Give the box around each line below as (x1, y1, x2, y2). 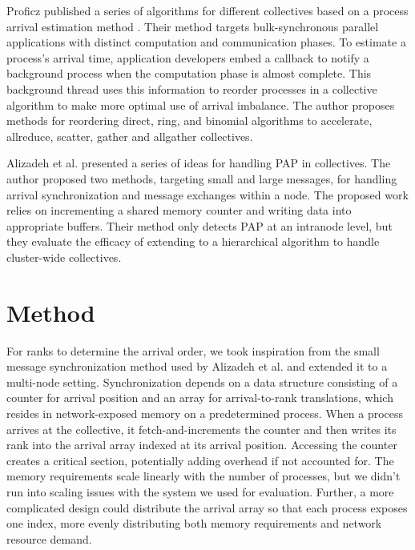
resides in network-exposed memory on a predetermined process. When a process (6, 405, 404, 421)
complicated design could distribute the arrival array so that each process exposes (6, 499, 408, 516)
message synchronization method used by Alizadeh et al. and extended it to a (6, 358, 388, 375)
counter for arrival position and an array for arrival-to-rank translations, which (6, 389, 393, 406)
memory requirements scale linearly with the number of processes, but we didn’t (6, 468, 401, 484)
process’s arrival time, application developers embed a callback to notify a (6, 49, 369, 66)
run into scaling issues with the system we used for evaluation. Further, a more (6, 483, 394, 500)
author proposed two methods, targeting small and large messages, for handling (6, 170, 397, 187)
